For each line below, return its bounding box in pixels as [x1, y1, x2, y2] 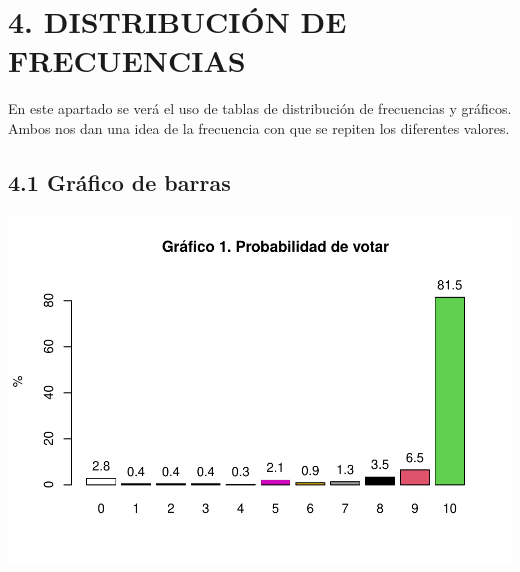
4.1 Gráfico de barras [8, 166, 231, 197]
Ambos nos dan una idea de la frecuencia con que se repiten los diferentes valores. [8, 117, 510, 138]
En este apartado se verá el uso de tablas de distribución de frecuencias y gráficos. [8, 98, 512, 119]
